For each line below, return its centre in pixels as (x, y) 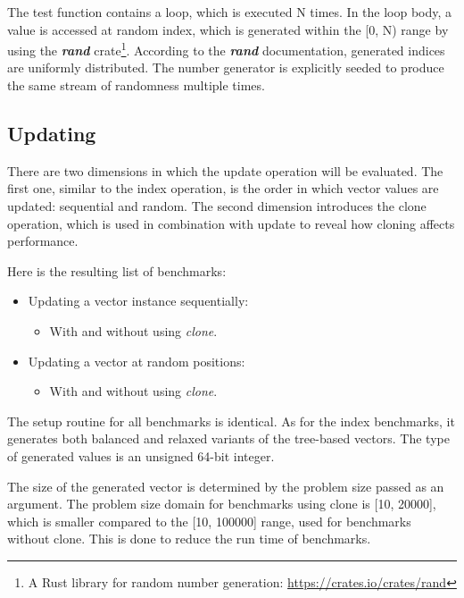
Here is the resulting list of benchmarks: (117, 270)
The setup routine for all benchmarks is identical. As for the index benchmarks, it (231, 421)
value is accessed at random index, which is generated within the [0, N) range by (228, 29)
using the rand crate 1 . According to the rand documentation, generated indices (226, 49)
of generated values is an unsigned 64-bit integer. (141, 455)
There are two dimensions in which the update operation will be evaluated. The (225, 170)
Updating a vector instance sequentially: (138, 301)
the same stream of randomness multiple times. (136, 85)
